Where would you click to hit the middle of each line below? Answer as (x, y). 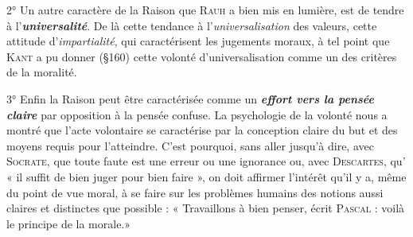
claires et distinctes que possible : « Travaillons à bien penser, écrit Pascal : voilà (206, 208)
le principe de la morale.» (69, 223)
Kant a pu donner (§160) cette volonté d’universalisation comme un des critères (202, 56)
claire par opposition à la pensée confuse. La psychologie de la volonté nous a (197, 114)
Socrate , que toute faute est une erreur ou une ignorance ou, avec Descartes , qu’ (206, 161)
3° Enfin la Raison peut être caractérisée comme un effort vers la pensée (190, 98)
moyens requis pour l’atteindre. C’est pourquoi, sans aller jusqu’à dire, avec (190, 145)
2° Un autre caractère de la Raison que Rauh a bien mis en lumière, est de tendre (205, 10)
